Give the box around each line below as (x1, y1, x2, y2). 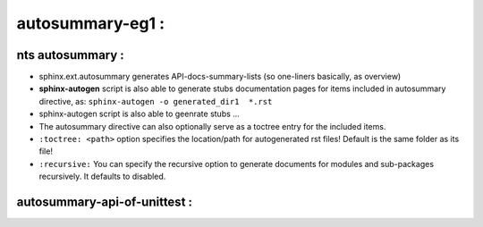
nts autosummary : (16, 47, 124, 63)
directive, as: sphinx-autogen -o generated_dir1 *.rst (38, 96, 273, 106)
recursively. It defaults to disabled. (38, 171, 166, 182)
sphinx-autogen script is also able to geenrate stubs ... (38, 108, 241, 120)
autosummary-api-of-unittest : (16, 195, 192, 209)
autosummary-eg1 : (16, 13, 165, 33)
